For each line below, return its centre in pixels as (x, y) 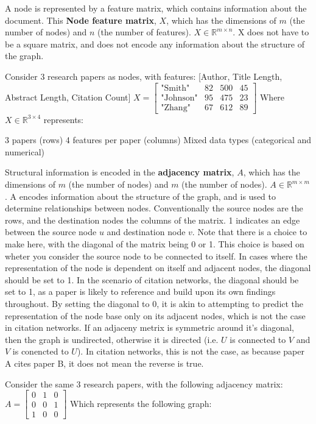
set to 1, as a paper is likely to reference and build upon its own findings (140, 291)
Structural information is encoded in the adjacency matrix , (120, 172)
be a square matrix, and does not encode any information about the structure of (155, 44)
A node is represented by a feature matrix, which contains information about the (156, 8)
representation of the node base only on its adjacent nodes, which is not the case (155, 315)
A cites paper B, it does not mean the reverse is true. (104, 363)
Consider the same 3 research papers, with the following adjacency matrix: (144, 383)
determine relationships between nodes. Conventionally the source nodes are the (154, 208)
